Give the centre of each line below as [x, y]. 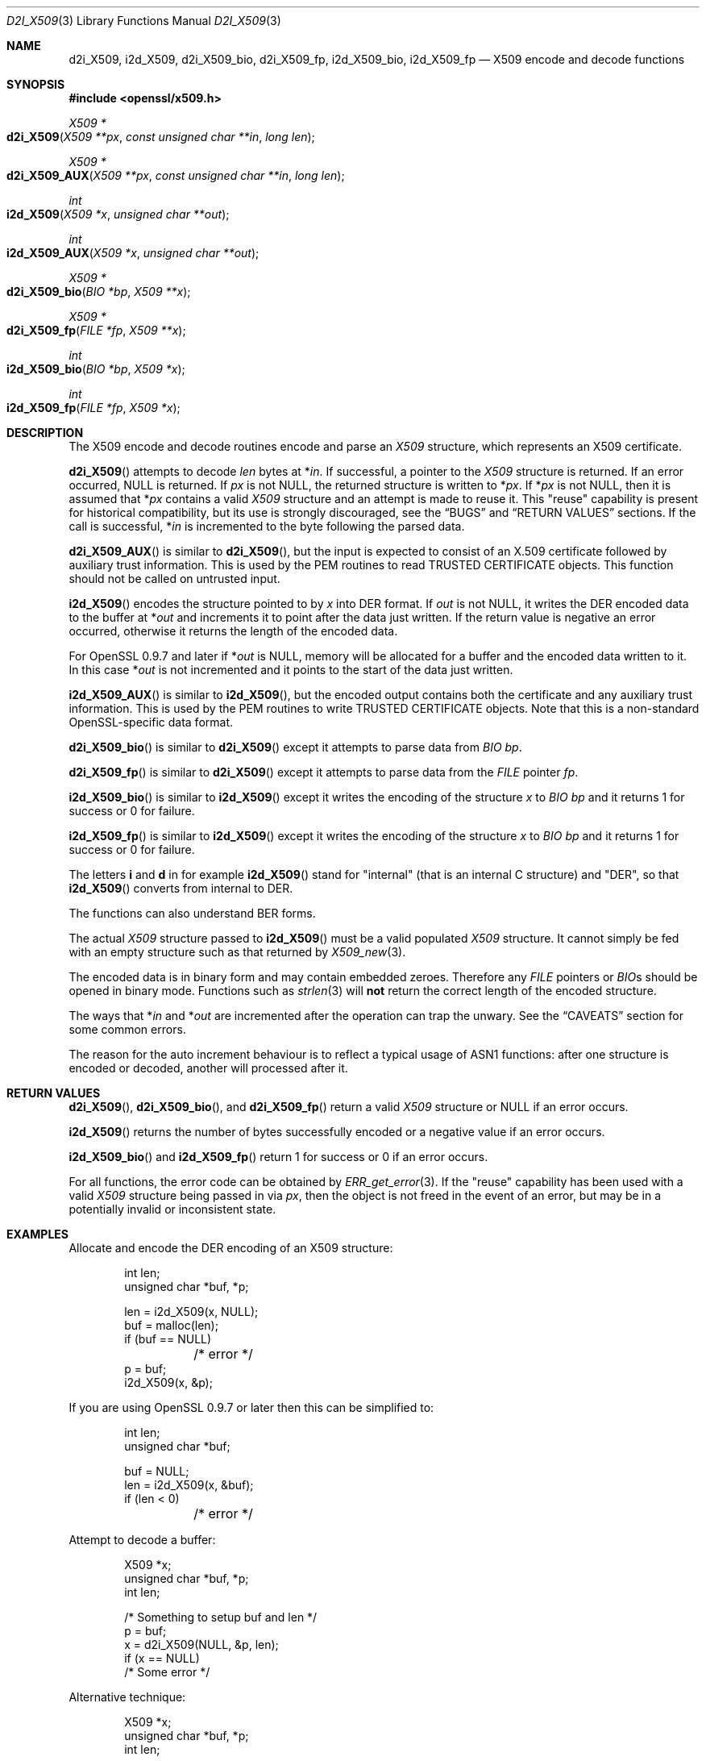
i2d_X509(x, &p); [168, 1382]
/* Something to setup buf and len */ [221, 1617]
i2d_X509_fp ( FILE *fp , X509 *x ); [93, 408]
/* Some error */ [167, 1672]
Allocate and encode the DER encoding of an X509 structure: [231, 1248]
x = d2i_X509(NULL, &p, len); [201, 1644]
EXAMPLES [37, 1234]
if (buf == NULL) [168, 1339]
